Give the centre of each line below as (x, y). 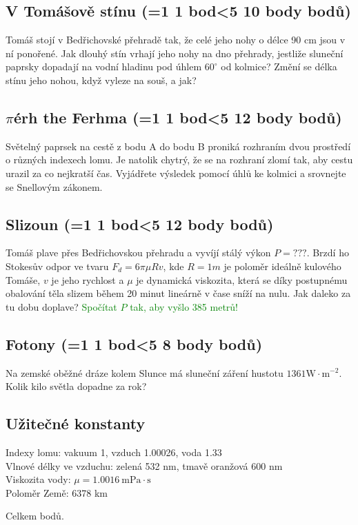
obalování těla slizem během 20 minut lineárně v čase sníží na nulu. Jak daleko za (178, 293)
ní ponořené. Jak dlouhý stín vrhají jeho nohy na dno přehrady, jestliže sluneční (175, 53)
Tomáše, (23, 279)
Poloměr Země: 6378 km (57, 492)
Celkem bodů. (35, 516)
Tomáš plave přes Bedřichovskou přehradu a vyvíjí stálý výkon (138, 253)
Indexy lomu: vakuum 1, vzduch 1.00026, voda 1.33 (114, 452)
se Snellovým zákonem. (54, 186)
